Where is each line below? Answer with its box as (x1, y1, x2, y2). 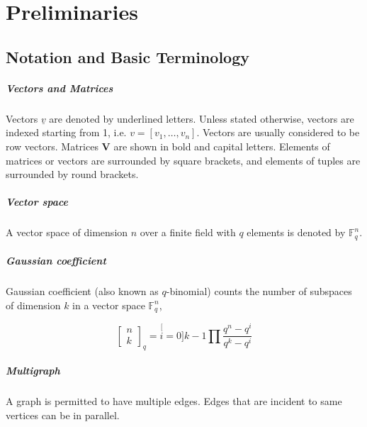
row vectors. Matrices (6, 138, 98, 153)
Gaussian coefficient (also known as (6, 284, 159, 299)
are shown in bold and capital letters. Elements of (113, 138, 330, 153)
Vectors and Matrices (6, 80, 113, 95)
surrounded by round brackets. (6, 167, 139, 182)
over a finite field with (140, 225, 236, 240)
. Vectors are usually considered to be (196, 125, 360, 140)
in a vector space (72, 297, 145, 312)
